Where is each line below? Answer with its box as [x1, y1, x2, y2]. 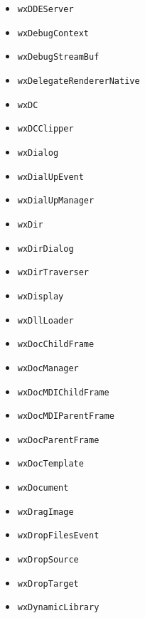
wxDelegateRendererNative [17, 75, 140, 86]
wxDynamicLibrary [17, 602, 100, 613]
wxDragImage [17, 506, 74, 517]
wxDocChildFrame [17, 339, 95, 350]
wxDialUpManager [17, 196, 95, 206]
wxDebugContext [17, 28, 90, 38]
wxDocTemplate [17, 459, 84, 469]
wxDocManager [17, 363, 79, 373]
